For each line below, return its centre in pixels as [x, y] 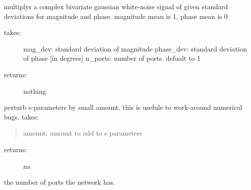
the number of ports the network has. [59, 182]
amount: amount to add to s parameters [83, 133]
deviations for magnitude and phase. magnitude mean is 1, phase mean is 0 [116, 16]
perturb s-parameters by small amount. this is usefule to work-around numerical [123, 107]
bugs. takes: [21, 116]
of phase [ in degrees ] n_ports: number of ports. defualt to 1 [112, 58]
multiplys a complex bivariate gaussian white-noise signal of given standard [116, 6]
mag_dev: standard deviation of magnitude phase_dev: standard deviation [135, 48]
